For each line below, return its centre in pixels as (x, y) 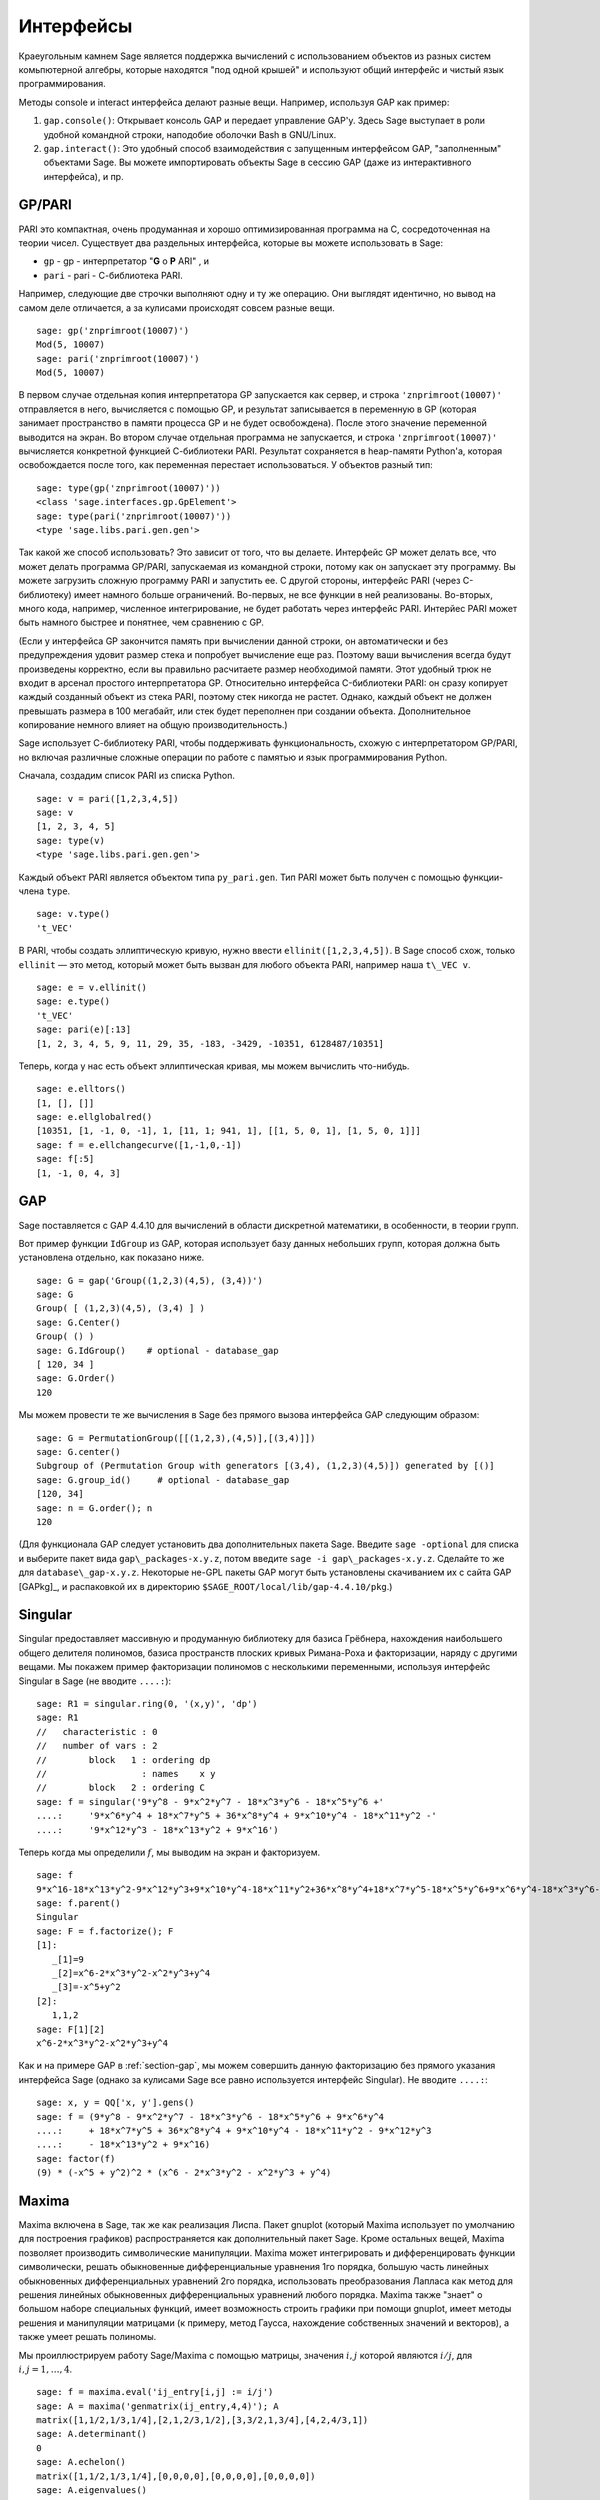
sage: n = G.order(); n (94, 1508)
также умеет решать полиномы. (87, 2337)
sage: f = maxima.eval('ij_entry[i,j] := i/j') (155, 2392)
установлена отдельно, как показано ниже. (111, 1257)
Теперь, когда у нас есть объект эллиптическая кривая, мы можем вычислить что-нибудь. (214, 1066)
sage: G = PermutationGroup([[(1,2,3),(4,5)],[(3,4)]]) (176, 1438)
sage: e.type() (73, 1001)
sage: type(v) (70, 840)
